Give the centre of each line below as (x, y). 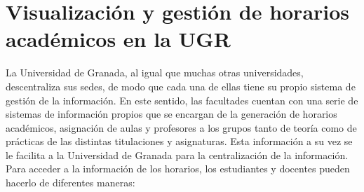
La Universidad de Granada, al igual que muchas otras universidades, (155, 73)
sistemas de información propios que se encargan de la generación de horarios (171, 114)
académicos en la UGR (118, 39)
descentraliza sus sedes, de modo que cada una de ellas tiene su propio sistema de (181, 86)
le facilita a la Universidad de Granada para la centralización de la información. (177, 155)
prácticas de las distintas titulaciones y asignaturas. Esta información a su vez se (179, 141)
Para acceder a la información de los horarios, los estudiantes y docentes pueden (178, 169)
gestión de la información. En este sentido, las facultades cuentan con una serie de (182, 100)
